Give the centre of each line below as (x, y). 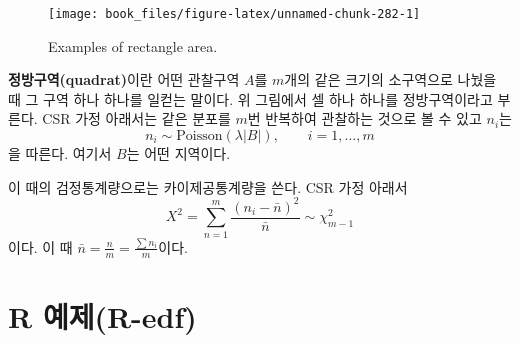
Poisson (199, 136)
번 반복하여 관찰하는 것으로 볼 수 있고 (364, 118)
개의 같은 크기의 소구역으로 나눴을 (390, 79)
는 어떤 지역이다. (178, 153)
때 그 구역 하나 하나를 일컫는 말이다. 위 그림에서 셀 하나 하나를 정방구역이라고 (250, 98)
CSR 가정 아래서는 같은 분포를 (136, 118)
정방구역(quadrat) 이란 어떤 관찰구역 (124, 79)
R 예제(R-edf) (102, 315)
